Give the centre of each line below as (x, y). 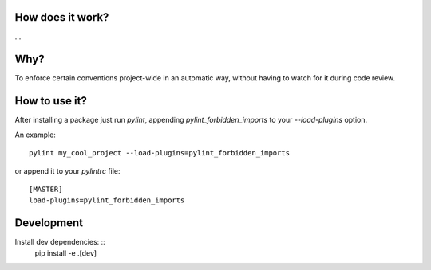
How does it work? (62, 17)
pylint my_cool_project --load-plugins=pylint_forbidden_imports (160, 153)
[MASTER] (46, 189)
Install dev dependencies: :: (60, 242)
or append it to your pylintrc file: (67, 170)
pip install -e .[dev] (66, 253)
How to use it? (51, 101)
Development (49, 223)
